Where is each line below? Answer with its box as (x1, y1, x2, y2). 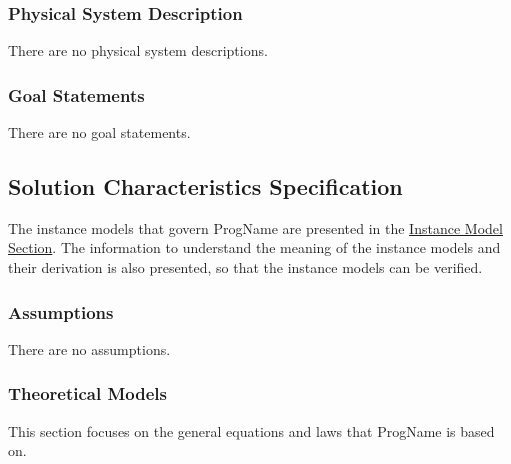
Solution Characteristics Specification (8, 171, 403, 202)
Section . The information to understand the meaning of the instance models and (8, 237, 501, 258)
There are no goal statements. (8, 122, 191, 143)
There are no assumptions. (8, 338, 171, 359)
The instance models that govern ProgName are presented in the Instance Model (8, 217, 503, 238)
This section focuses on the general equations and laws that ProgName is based (8, 420, 495, 441)
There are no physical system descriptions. (8, 40, 268, 61)
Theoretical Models (8, 381, 167, 406)
